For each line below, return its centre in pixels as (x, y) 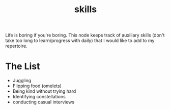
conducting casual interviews (44, 102)
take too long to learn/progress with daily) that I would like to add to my (80, 41)
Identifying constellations (39, 97)
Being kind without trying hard (44, 91)
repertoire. (16, 46)
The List (23, 66)
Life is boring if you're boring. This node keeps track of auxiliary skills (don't (85, 35)
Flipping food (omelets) (37, 86)
